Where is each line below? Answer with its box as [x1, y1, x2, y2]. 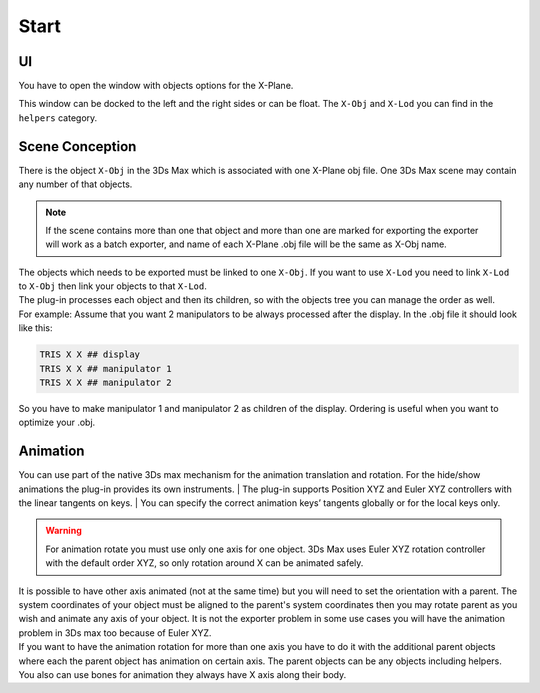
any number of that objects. [18, 178, 133, 190]
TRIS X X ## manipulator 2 [39, 377, 172, 389]
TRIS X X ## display [39, 349, 140, 360]
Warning [45, 525, 82, 537]
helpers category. [18, 111, 98, 124]
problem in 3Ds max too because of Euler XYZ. [18, 626, 212, 639]
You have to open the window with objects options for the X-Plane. [18, 80, 294, 92]
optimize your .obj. [18, 416, 96, 429]
